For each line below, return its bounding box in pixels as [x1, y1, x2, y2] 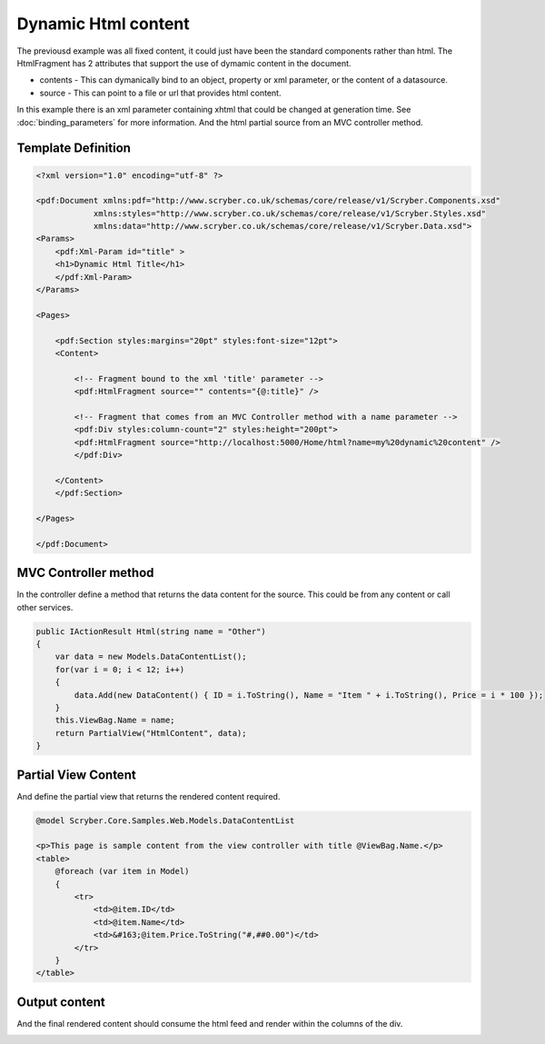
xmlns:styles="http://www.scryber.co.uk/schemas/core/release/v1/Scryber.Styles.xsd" [93, 208, 486, 218]
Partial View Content [16, 767, 136, 782]
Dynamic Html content [16, 14, 190, 34]
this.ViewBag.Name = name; [54, 715, 176, 726]
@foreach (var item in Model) [54, 866, 190, 877]
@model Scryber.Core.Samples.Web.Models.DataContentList [35, 815, 295, 826]
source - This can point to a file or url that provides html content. [39, 87, 282, 98]
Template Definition [16, 141, 132, 156]
